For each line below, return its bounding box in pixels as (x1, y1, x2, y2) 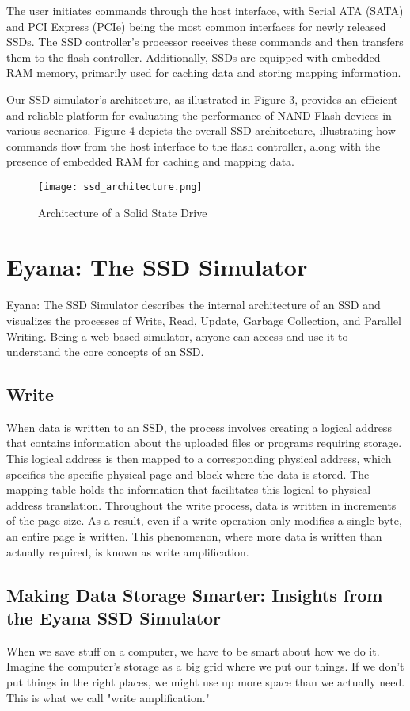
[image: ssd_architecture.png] (38, 181, 203, 193)
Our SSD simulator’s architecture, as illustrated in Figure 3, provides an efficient (6, 90, 398, 107)
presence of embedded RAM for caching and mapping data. (6, 153, 294, 170)
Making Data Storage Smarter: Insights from (6, 582, 383, 606)
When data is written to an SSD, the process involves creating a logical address (6, 419, 392, 435)
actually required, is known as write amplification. (6, 543, 249, 560)
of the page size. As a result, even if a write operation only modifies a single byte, (6, 512, 402, 529)
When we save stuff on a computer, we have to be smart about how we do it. (6, 642, 380, 659)
